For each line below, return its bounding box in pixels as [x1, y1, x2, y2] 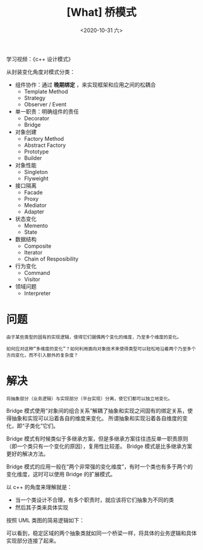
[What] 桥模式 [66, 5, 137, 19]
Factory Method [24, 135, 65, 142]
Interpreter [24, 290, 51, 297]
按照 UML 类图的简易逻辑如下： [6, 516, 85, 523]
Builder [24, 154, 42, 161]
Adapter [24, 208, 45, 215]
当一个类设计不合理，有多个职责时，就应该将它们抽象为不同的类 [14, 496, 174, 503]
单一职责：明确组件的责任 [14, 108, 79, 115]
